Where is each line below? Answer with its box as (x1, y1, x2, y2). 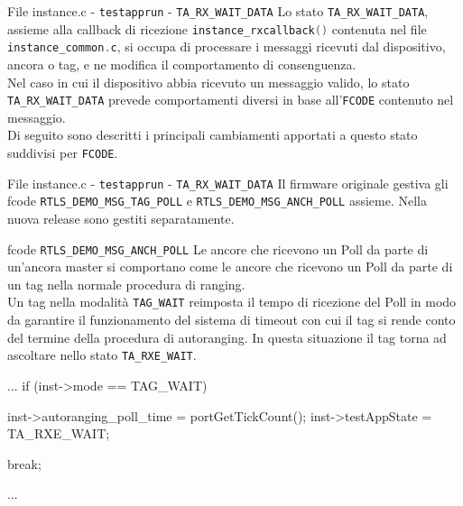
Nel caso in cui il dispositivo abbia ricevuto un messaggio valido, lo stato (7, 72, 410, 91)
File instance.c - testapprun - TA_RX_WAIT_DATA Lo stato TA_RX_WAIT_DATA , (7, 2, 429, 20)
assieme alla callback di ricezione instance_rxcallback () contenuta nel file (7, 19, 427, 38)
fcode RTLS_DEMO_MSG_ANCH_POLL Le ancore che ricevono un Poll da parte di (7, 239, 429, 258)
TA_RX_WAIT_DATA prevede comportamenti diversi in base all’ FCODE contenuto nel (7, 90, 454, 109)
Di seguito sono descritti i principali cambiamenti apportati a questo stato (7, 125, 418, 144)
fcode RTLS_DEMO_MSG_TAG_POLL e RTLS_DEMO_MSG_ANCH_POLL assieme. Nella (7, 191, 427, 210)
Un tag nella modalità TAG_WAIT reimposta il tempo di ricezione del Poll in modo (7, 292, 457, 311)
